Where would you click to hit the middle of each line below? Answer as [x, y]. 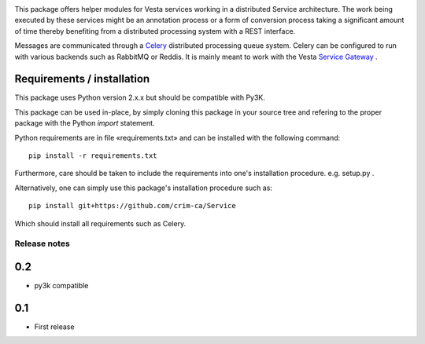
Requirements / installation [82, 79]
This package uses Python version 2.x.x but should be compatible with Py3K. [140, 97]
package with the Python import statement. [85, 123]
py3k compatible [61, 286]
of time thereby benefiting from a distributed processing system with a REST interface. [155, 31]
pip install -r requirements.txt [93, 156]
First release [54, 327]
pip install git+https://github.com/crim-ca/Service [132, 206]
